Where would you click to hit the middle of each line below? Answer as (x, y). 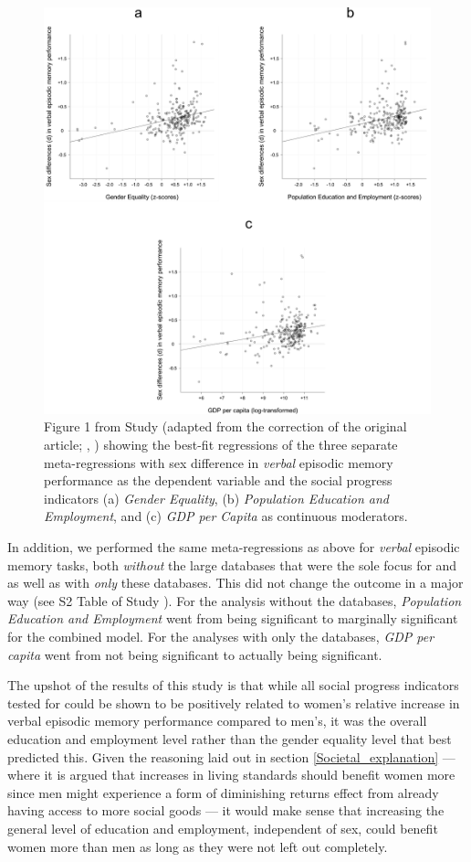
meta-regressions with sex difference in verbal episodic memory (219, 462)
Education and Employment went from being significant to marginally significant (233, 618)
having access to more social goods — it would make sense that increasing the (226, 810)
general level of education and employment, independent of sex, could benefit (223, 828)
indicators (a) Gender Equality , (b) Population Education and (216, 498)
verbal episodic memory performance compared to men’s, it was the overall (217, 721)
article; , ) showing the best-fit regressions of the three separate (221, 445)
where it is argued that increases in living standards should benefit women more (231, 775)
